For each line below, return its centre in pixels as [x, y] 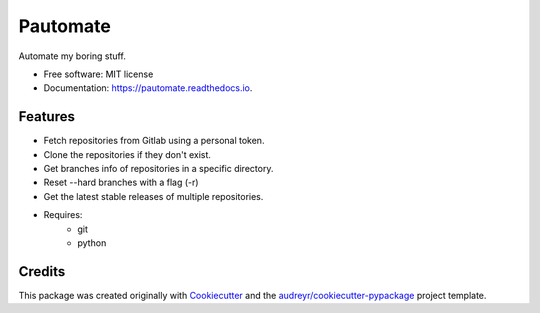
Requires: [63, 215]
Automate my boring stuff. [72, 56]
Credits [42, 271]
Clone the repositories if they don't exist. [127, 154]
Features [46, 116]
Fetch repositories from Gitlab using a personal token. [154, 141]
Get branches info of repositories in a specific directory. [158, 169]
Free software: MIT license [98, 74]
